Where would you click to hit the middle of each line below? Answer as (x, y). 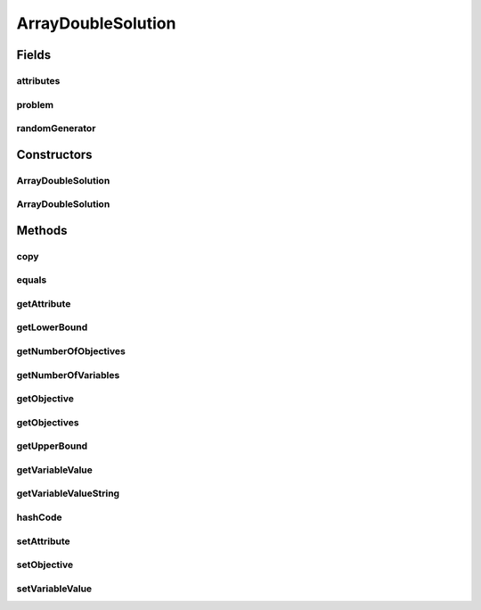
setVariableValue (54, 589)
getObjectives (48, 422)
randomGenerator (56, 128)
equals (32, 280)
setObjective (45, 565)
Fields (34, 55)
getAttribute (44, 303)
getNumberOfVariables (68, 375)
